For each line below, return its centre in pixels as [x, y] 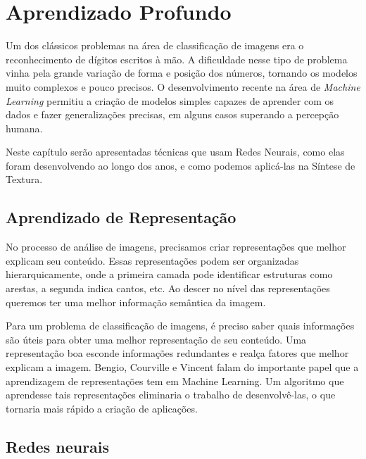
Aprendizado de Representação [121, 217]
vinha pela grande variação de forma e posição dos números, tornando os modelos [182, 73]
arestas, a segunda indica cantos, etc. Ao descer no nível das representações [168, 288]
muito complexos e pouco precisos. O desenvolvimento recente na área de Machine [183, 86]
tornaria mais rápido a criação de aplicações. [102, 408]
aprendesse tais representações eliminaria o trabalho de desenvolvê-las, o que [171, 395]
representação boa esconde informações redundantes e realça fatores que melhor [177, 353]
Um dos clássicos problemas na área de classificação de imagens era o [155, 45]
